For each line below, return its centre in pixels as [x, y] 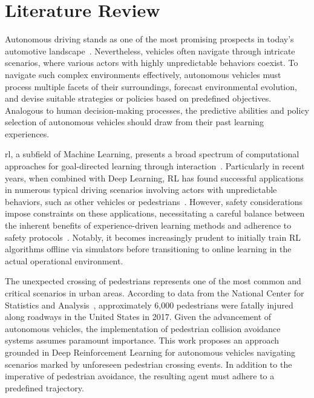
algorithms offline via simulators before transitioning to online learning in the [148, 249]
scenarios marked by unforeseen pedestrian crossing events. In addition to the [149, 364]
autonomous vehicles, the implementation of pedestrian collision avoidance [143, 328]
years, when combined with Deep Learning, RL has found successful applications [154, 178]
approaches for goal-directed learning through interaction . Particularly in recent [155, 166]
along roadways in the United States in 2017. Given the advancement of [138, 317]
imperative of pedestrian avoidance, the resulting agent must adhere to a [140, 376]
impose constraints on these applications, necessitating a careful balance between [155, 213]
